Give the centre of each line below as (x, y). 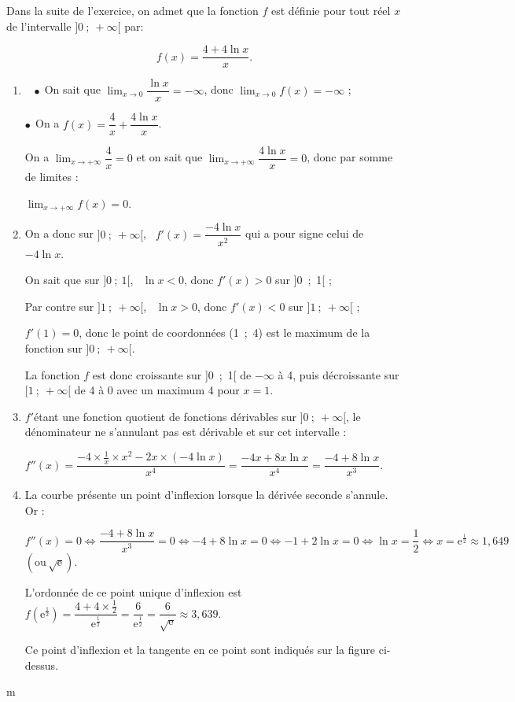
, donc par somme (350, 157)
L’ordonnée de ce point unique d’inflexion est (133, 591)
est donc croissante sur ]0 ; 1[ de (172, 374)
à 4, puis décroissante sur (338, 374)
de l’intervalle (39, 26)
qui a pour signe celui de (305, 233)
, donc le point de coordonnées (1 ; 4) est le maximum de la (224, 333)
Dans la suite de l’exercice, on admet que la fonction (132, 10)
